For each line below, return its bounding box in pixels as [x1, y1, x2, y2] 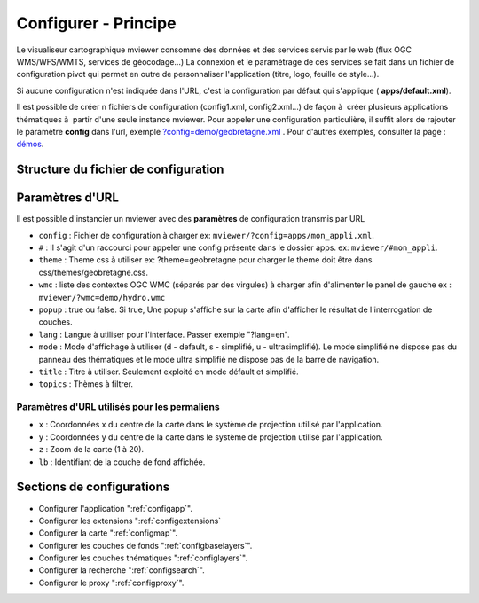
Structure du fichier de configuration [16, 162, 224, 177]
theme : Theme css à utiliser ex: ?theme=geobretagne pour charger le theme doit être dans [38, 255, 373, 265]
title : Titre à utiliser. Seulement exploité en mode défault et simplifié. [38, 366, 299, 377]
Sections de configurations [16, 480, 170, 495]
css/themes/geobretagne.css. [38, 267, 148, 278]
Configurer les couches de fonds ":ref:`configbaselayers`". [38, 540, 253, 551]
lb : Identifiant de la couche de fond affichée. [38, 457, 206, 467]
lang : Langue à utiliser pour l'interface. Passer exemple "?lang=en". [38, 329, 290, 340]
